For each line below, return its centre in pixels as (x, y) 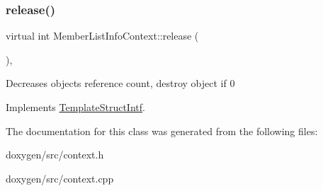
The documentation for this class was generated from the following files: (162, 131)
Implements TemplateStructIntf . (75, 107)
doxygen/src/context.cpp (60, 178)
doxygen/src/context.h (55, 155)
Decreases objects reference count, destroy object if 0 (120, 83)
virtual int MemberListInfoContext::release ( (102, 36)
